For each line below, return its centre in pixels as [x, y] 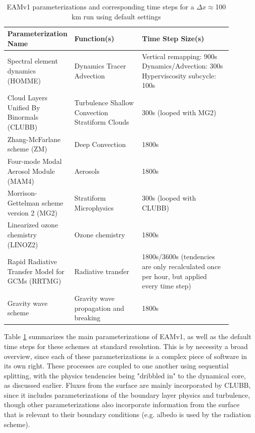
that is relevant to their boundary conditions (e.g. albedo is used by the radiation [127, 414]
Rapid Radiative [32, 261]
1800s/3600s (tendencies [178, 256]
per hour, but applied [174, 276]
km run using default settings [116, 16]
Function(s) [94, 38]
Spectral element [33, 61]
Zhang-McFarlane [34, 139]
